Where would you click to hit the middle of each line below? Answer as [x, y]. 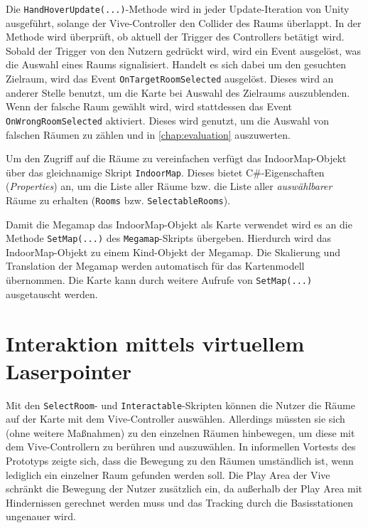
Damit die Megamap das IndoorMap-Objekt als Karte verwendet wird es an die [179, 224]
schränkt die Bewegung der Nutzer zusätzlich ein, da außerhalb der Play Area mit [184, 489]
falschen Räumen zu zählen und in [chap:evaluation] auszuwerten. [148, 134]
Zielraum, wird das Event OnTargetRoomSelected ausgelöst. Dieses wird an [170, 79]
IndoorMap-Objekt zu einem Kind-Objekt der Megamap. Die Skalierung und [173, 252]
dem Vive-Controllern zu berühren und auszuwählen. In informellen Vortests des [181, 447]
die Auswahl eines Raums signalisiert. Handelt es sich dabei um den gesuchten [176, 64]
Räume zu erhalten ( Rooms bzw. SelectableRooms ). [118, 200]
